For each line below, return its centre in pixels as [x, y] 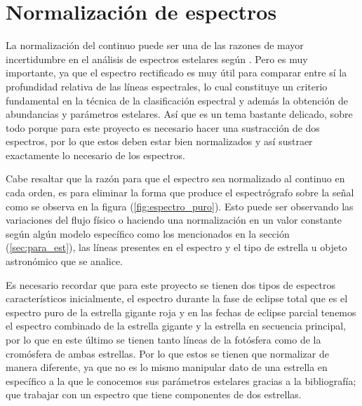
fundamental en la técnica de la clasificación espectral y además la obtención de [177, 100]
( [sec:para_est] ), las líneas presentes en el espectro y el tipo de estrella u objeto [176, 247]
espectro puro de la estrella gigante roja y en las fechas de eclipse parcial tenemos [181, 312]
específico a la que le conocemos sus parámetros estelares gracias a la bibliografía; [181, 380]
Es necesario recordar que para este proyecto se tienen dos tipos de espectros [171, 284]
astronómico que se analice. [65, 261]
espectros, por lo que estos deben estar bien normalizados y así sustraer [159, 141]
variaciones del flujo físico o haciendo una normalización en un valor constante [174, 220]
